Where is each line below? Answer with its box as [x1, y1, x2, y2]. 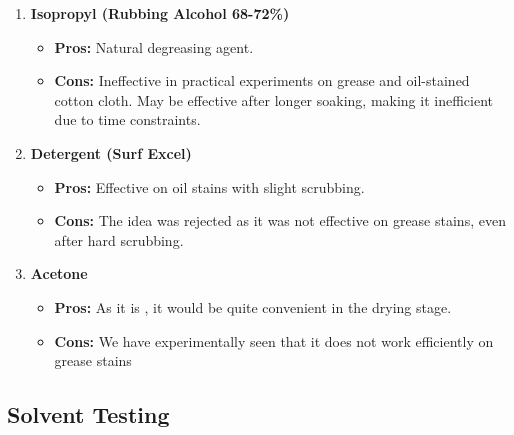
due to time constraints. [54, 109, 201, 130]
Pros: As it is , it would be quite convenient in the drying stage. [54, 296, 452, 317]
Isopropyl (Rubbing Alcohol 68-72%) [30, 3, 290, 23]
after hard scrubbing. [54, 229, 184, 250]
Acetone [30, 263, 88, 284]
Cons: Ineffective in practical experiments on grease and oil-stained [54, 70, 470, 91]
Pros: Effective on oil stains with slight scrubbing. [54, 176, 365, 197]
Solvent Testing [7, 399, 170, 430]
